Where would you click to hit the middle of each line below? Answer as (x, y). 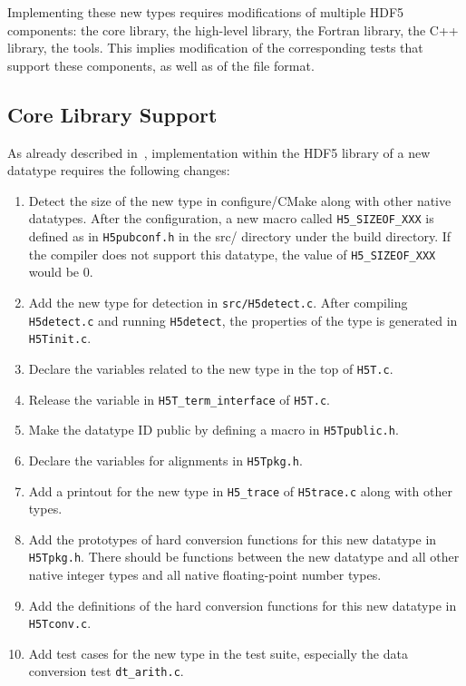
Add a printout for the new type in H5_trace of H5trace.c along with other (240, 490)
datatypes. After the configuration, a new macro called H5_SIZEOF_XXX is (231, 218)
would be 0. (61, 272)
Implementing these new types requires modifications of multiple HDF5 (206, 12)
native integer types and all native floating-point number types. (205, 575)
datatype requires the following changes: (119, 170)
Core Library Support (112, 114)
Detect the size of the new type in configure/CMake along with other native (240, 200)
